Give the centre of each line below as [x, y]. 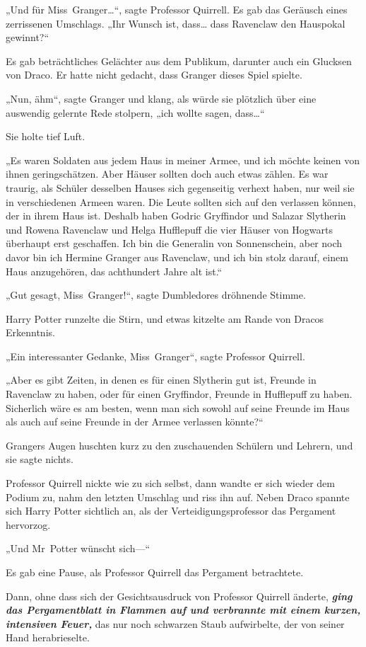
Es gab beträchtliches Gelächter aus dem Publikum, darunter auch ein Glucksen [179, 61]
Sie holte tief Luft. [46, 136]
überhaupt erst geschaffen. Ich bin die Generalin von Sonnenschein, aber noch [174, 243]
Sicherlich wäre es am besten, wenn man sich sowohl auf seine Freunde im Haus [178, 407]
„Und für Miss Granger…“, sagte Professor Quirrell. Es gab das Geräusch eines [177, 9]
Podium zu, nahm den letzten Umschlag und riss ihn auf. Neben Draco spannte [178, 497]
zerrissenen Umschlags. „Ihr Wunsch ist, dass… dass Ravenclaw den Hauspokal [176, 23]
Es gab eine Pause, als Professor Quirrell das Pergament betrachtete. [155, 572]
